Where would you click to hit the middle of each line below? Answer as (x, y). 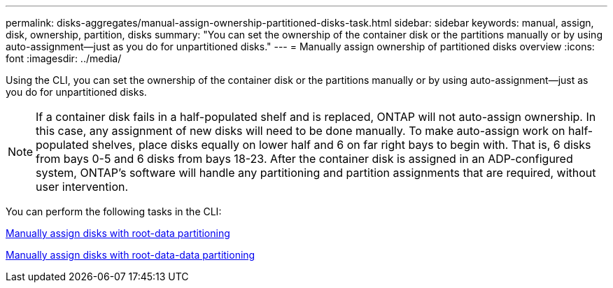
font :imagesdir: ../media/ (64, 58)
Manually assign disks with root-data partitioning (118, 233)
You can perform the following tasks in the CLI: (114, 211)
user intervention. (82, 187)
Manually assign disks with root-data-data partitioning (131, 255)
